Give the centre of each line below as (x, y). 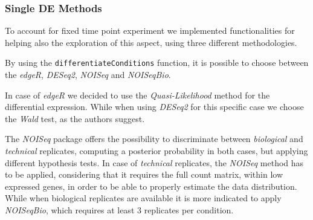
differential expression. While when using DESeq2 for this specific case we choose (154, 107)
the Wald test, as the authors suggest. (75, 118)
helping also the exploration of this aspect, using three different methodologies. (151, 42)
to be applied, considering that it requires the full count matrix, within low (144, 174)
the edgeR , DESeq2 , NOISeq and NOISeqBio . (88, 75)
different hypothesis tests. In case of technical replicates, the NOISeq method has (154, 162)
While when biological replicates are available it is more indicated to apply (143, 198)
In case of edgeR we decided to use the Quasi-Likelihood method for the (137, 95)
